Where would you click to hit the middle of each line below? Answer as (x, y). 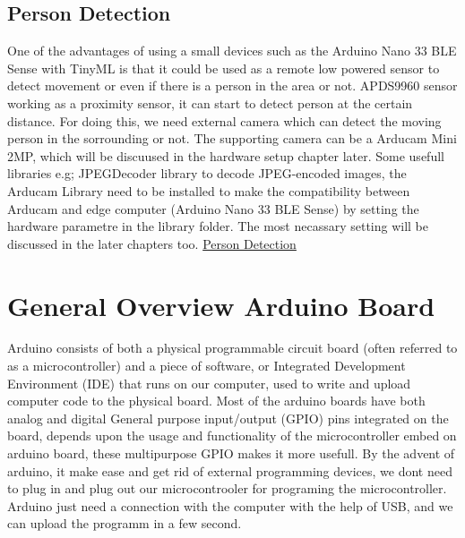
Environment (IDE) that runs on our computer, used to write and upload (209, 383)
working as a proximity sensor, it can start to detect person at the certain (210, 102)
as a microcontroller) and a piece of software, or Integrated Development (207, 366)
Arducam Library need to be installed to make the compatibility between (209, 190)
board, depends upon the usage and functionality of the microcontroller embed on (232, 436)
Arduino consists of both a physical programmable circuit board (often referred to (232, 348)
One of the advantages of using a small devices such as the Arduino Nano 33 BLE (232, 51)
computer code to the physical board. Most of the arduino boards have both (216, 401)
